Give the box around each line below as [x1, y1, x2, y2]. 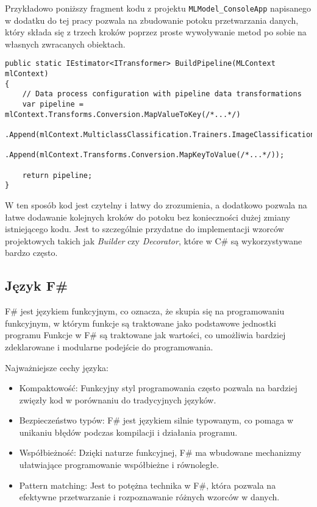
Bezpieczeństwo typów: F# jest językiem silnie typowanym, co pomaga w [19, 414, 294, 427]
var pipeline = [22, 100, 84, 109]
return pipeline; [22, 171, 93, 180]
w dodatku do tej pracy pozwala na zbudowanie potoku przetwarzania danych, [5, 13, 299, 26]
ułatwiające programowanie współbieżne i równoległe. [19, 458, 219, 471]
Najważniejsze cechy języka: [5, 361, 109, 374]
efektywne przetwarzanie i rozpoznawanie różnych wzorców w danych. [19, 491, 280, 503]
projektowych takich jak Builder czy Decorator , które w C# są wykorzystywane [5, 234, 302, 247]
